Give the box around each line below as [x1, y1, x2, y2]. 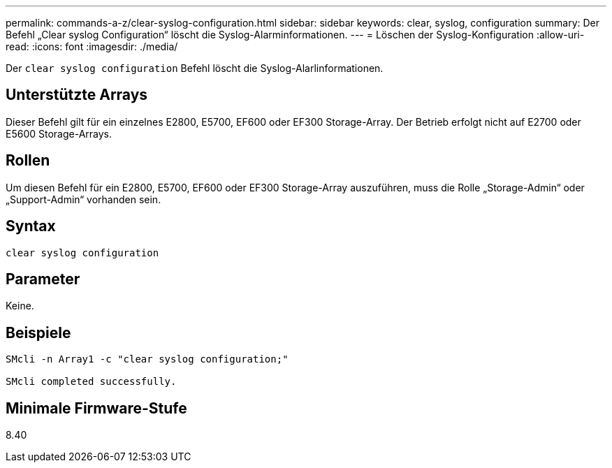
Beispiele [6, 323, 71, 342]
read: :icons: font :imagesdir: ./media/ [6, 41, 178, 52]
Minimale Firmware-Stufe [6, 399, 187, 417]
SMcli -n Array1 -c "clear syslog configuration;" [6, 353, 289, 365]
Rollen [6, 152, 50, 170]
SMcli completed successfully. [6, 376, 177, 388]
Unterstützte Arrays [6, 86, 148, 104]
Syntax [6, 217, 56, 235]
